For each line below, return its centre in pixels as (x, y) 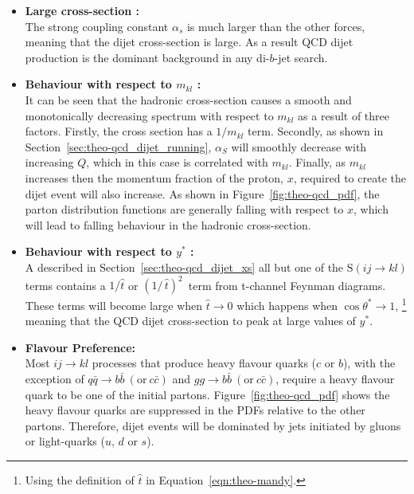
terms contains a (65, 284)
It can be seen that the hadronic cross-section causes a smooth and (188, 99)
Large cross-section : (82, 10)
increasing (49, 162)
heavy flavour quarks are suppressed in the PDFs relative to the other (195, 410)
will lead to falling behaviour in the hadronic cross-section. (168, 224)
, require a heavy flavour (335, 379)
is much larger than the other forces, (276, 26)
